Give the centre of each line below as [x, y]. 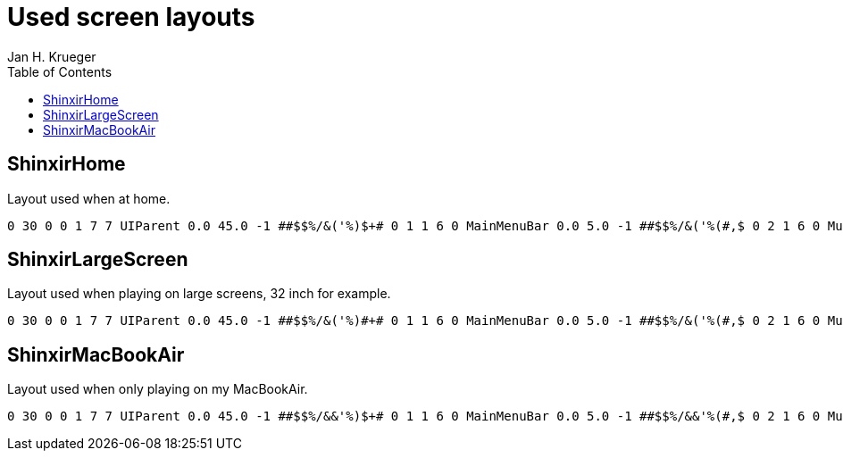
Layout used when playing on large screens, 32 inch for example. [199, 294]
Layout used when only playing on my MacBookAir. [158, 389]
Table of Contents [60, 71]
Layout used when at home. [89, 198]
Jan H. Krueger [52, 56]
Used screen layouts [131, 17]
